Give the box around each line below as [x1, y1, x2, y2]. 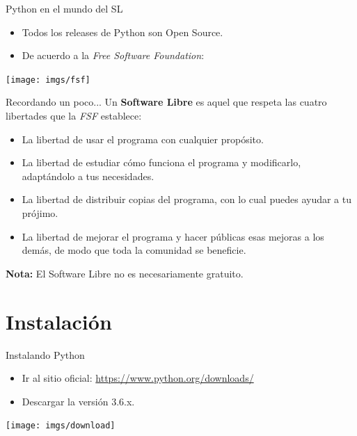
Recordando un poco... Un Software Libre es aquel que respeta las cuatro [6, 95, 327, 109]
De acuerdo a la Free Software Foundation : [22, 48, 205, 63]
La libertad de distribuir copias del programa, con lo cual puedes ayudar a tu [22, 192, 351, 207]
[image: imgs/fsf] [6, 74, 90, 85]
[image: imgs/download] [6, 421, 116, 431]
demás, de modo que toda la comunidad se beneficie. [22, 243, 246, 257]
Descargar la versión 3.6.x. [22, 394, 135, 408]
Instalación [6, 307, 112, 335]
